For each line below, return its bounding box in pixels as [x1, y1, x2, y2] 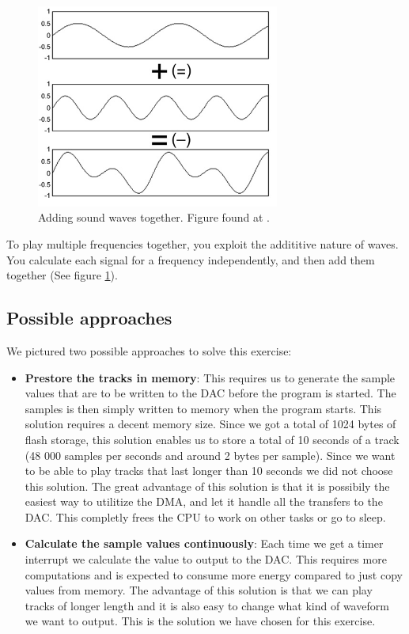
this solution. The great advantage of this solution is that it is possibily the [25, 477, 390, 494]
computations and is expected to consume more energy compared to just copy [25, 566, 403, 583]
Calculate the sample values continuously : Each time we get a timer [25, 535, 384, 552]
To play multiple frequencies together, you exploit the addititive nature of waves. [6, 235, 399, 252]
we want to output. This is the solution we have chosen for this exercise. [25, 613, 376, 629]
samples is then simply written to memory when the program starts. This [25, 400, 382, 416]
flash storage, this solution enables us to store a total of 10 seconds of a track [25, 431, 400, 447]
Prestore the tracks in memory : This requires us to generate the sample [25, 369, 396, 385]
